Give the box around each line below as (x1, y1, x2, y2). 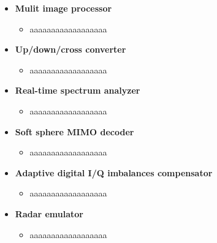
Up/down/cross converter (15, 43, 126, 56)
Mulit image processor (15, 2, 112, 14)
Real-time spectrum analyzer (15, 84, 140, 97)
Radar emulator (15, 207, 83, 220)
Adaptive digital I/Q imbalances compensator (15, 166, 213, 179)
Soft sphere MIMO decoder (15, 125, 134, 138)
